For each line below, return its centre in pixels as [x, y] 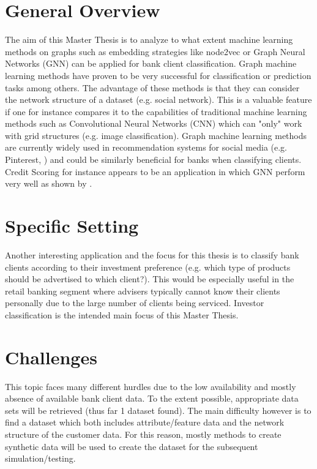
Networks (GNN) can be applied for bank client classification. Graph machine [151, 63]
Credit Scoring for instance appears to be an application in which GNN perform [155, 171]
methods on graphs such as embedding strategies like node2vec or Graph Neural [155, 51]
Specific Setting [72, 226]
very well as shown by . [49, 183]
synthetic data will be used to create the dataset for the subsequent [132, 446]
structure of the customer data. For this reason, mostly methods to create [143, 434]
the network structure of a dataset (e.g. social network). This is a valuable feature [158, 99]
